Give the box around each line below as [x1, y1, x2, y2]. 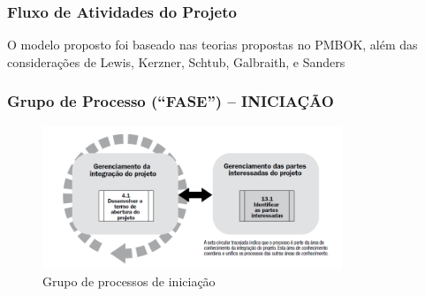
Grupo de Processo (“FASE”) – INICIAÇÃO [7, 90, 334, 112]
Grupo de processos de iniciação [42, 271, 216, 290]
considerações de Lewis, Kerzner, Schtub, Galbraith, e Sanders [7, 52, 345, 71]
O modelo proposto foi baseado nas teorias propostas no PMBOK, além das [7, 35, 418, 54]
